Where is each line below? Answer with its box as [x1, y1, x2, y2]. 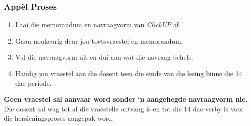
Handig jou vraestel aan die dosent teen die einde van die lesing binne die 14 [15, 68, 242, 78]
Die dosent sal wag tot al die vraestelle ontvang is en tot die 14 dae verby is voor [4, 103, 244, 113]
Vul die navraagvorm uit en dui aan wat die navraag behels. [15, 52, 193, 62]
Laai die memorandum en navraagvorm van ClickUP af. [15, 19, 181, 30]
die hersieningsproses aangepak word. [4, 113, 114, 123]
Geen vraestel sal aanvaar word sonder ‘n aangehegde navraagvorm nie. [4, 94, 248, 104]
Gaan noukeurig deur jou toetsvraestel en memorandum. [15, 35, 183, 46]
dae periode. [15, 78, 52, 88]
